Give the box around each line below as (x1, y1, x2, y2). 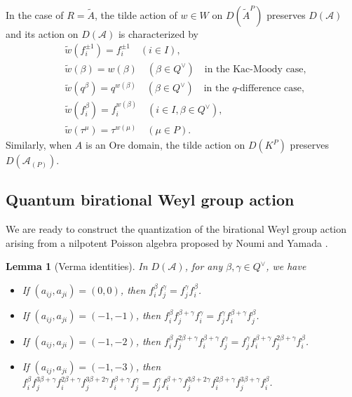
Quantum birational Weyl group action (6, 189, 295, 210)
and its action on (6, 27, 79, 41)
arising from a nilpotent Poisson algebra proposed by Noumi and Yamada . (6, 235, 328, 250)
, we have (266, 259, 306, 274)
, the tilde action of (94, 8, 177, 22)
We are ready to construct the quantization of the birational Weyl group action (6, 222, 347, 236)
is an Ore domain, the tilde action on (86, 137, 245, 152)
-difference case (236, 83, 302, 94)
